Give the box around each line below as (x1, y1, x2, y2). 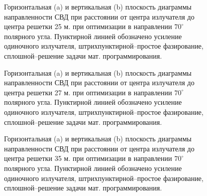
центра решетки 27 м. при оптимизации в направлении (4, 87, 172, 97)
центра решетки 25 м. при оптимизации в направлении (4, 21, 172, 32)
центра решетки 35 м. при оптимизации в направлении (4, 153, 172, 163)
